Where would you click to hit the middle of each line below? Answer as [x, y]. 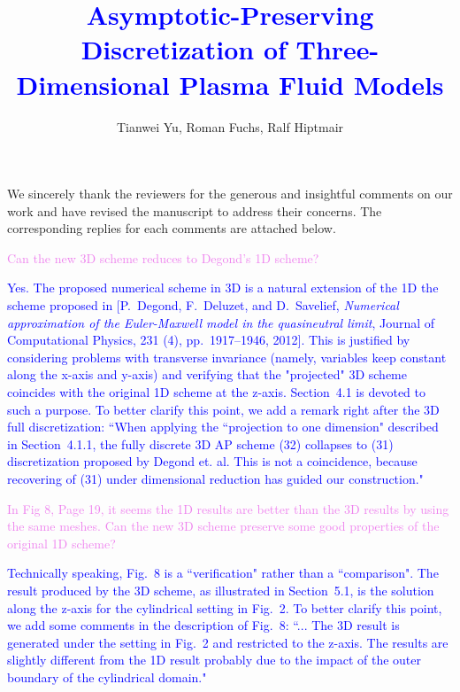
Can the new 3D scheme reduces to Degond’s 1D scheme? [163, 257]
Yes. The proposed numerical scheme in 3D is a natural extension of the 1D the [223, 288]
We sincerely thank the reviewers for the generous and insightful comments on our [230, 194]
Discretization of [184, 49]
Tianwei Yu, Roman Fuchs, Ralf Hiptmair [230, 126]
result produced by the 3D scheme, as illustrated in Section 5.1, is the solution [221, 590]
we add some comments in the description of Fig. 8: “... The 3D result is [203, 625]
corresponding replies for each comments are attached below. [172, 228]
